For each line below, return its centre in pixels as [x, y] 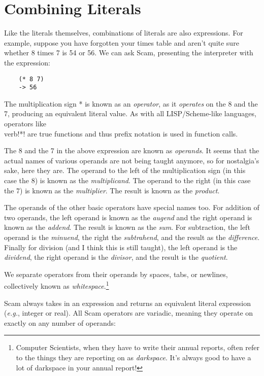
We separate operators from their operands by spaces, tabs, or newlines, [116, 274]
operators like [25, 123]
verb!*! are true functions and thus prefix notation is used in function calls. [121, 133]
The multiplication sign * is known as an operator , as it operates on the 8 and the [131, 103]
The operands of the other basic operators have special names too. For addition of [132, 207]
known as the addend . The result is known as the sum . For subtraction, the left [127, 227]
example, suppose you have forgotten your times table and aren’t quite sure [122, 42]
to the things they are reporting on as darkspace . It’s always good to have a [134, 357]
